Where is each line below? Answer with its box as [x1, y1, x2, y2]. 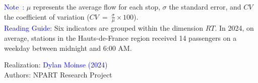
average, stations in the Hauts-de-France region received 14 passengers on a [4, 33, 237, 43]
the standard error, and [169, 2, 241, 12]
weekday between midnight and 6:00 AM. [4, 42, 132, 53]
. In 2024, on [215, 23, 254, 33]
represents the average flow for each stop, [33, 2, 160, 12]
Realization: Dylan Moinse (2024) [4, 59, 108, 70]
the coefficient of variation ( [4, 11, 90, 22]
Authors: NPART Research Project [4, 69, 112, 79]
